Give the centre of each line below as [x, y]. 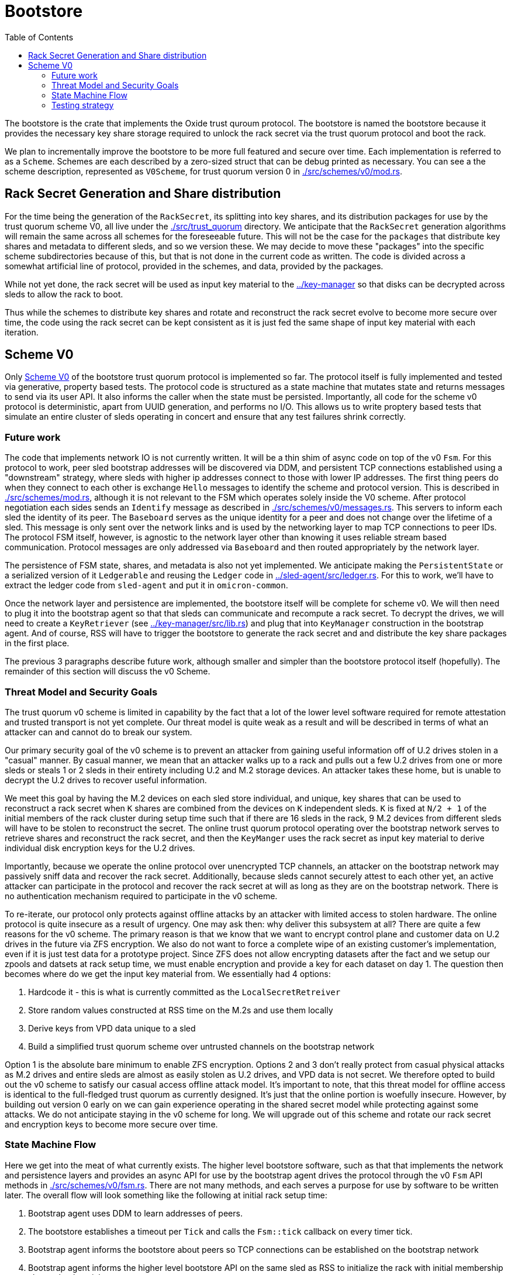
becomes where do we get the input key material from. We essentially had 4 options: [168, 974]
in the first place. [37, 643]
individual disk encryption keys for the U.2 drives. [100, 848]
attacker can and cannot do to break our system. [99, 732]
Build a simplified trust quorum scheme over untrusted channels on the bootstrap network [201, 1046]
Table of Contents [39, 37]
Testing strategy [83, 105]
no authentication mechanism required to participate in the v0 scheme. [141, 896]
